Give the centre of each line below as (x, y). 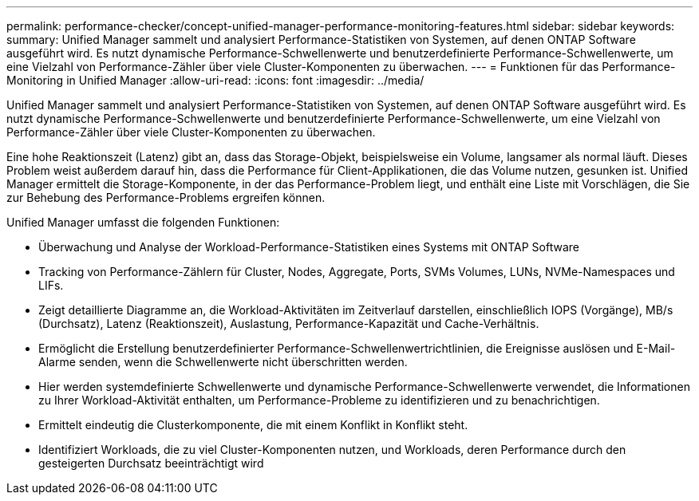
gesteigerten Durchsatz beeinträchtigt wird (151, 463)
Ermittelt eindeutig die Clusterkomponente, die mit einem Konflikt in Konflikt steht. (253, 425)
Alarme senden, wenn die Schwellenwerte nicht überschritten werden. (223, 362)
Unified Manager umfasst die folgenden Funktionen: (143, 222)
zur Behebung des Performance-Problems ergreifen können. (166, 197)
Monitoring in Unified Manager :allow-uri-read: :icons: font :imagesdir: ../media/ (215, 80)
